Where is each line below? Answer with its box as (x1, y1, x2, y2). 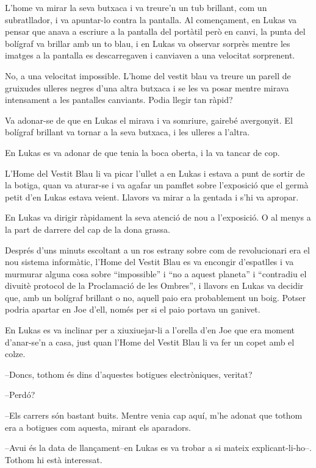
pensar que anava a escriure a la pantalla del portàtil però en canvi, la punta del (5, 25, 306, 38)
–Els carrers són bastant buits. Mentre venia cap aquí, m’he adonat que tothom (5, 409, 303, 422)
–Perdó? (5, 388, 35, 401)
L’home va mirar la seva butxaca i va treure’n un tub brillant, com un (5, 1, 267, 13)
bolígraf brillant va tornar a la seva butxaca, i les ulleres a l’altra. (5, 126, 250, 138)
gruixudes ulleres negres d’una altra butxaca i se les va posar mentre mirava (5, 81, 289, 94)
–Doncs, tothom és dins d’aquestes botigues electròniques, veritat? (5, 367, 253, 380)
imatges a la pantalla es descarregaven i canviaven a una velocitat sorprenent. (5, 49, 295, 62)
